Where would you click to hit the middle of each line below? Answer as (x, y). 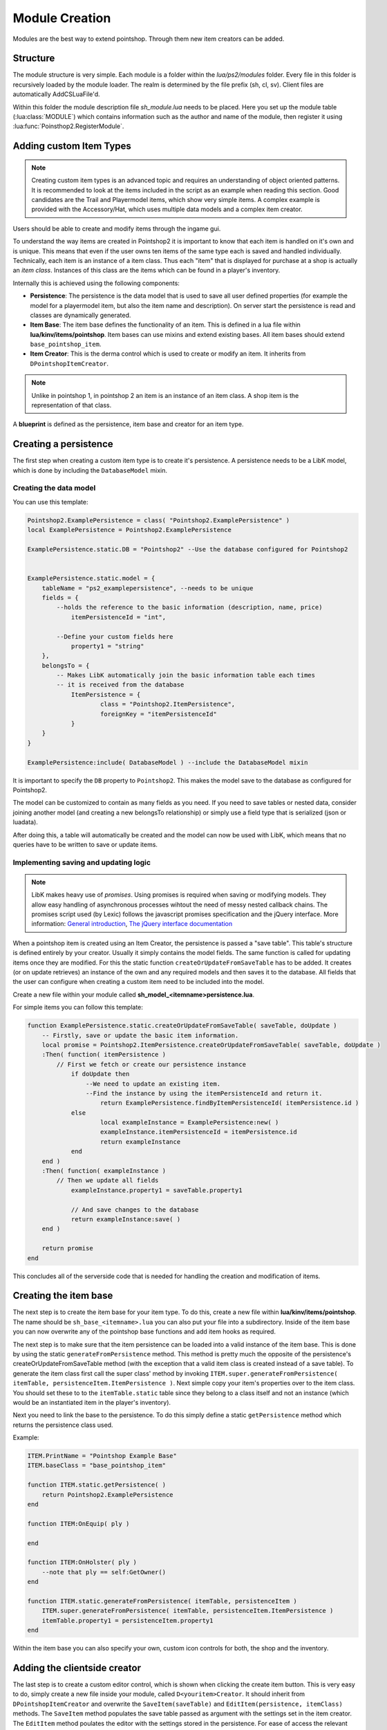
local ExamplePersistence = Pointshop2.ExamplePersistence (129, 530)
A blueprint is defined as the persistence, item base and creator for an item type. (129, 424)
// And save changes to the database (135, 1210)
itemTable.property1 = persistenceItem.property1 (128, 1620)
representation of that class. (72, 406)
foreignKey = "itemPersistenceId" (159, 714)
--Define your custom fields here (115, 636)
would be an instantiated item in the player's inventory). (92, 1402)
